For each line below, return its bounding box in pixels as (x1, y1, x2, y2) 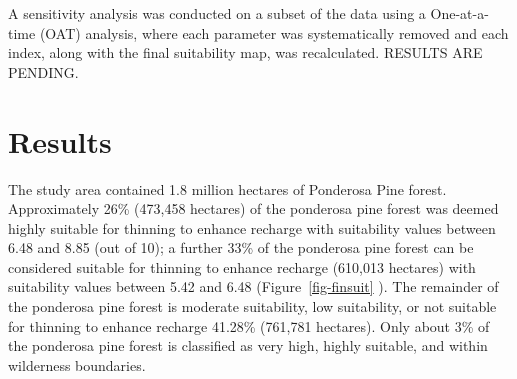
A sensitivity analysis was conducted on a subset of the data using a (8, 3, 426, 23)
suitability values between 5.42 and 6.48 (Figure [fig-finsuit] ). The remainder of (8, 276, 499, 297)
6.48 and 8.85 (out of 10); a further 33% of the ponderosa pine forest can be (8, 237, 474, 258)
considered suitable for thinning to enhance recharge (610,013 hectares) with (8, 256, 476, 277)
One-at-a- (430, 3, 489, 23)
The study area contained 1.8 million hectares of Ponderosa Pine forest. (8, 178, 447, 199)
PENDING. (8, 61, 79, 82)
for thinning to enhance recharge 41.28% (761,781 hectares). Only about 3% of (8, 315, 490, 336)
